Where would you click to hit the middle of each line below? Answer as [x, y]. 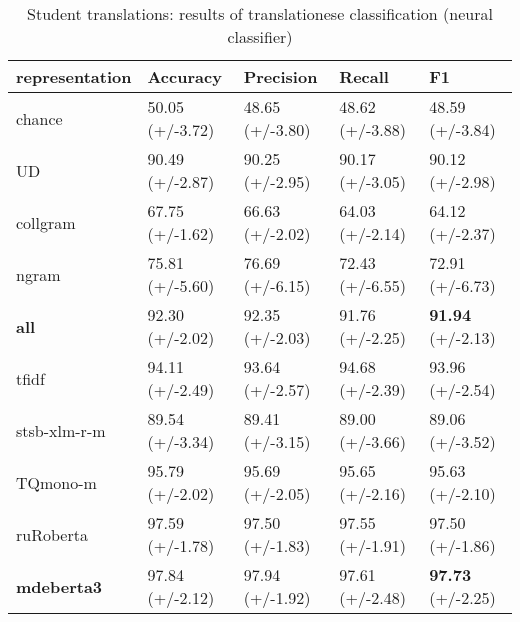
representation [74, 76]
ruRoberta [52, 534]
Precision [280, 76]
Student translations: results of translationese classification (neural [260, 13]
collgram [46, 222]
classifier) [260, 36]
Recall [364, 76]
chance [39, 118]
